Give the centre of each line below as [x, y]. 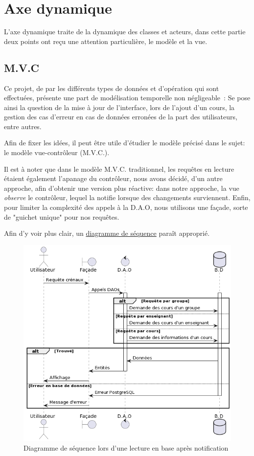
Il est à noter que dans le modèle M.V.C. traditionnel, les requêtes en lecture [119, 169]
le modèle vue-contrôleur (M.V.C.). [57, 152]
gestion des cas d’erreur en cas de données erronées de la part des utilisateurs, [121, 117]
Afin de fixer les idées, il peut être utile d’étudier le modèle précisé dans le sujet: [125, 143]
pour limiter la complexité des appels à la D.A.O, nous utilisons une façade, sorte [126, 207]
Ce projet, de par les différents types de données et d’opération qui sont [112, 88]
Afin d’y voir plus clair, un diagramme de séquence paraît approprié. [107, 233]
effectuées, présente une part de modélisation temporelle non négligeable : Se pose [127, 98]
